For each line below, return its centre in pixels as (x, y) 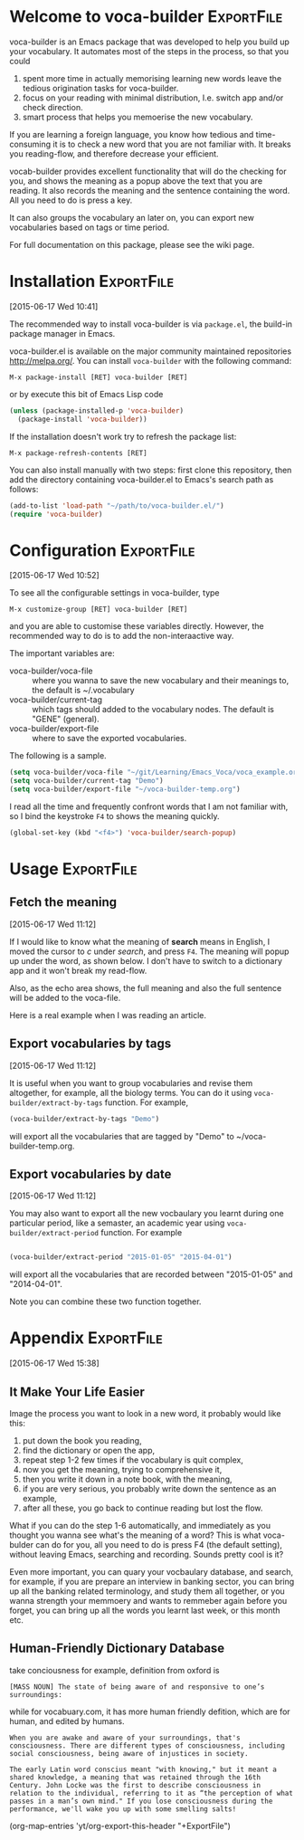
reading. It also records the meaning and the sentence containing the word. (150, 190)
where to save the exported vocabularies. (109, 739)
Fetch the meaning (63, 902)
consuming (30, 144)
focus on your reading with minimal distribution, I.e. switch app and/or (153, 98)
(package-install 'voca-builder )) (82, 419)
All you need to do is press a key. (71, 200)
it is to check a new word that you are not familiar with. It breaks (172, 144)
